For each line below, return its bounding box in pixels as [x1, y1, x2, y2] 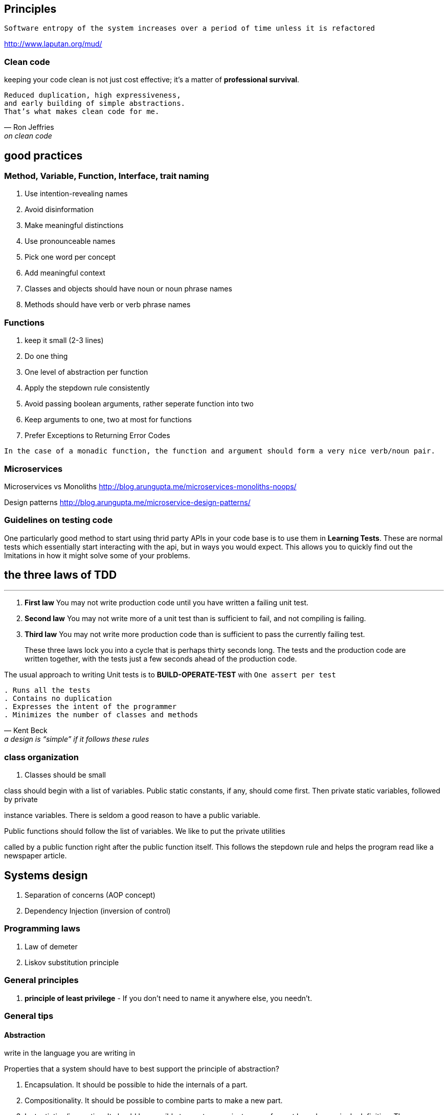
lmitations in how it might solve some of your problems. [4, 551, 190, 560]
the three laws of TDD [4, 568, 117, 582]
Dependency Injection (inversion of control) [25, 906, 171, 916]
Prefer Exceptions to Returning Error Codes [25, 431, 170, 440]
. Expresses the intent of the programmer [4, 702, 177, 711]
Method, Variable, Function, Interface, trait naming [4, 171, 209, 181]
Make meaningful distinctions [25, 221, 124, 230]
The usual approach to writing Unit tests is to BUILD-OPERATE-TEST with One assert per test [4, 670, 336, 679]
